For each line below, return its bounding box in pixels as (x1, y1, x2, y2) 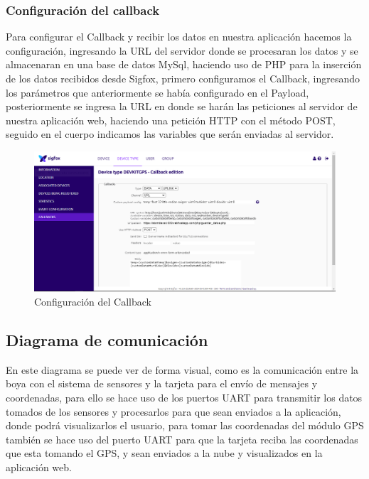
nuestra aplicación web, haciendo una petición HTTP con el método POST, (6, 112, 336, 127)
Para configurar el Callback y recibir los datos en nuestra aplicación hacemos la (6, 29, 352, 44)
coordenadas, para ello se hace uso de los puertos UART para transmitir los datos (6, 390, 363, 405)
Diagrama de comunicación (6, 329, 208, 351)
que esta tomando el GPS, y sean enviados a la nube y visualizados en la (6, 446, 323, 461)
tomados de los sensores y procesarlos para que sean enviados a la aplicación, (6, 404, 341, 419)
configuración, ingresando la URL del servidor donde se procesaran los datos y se (6, 43, 358, 58)
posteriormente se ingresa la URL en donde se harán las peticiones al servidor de (6, 99, 358, 114)
